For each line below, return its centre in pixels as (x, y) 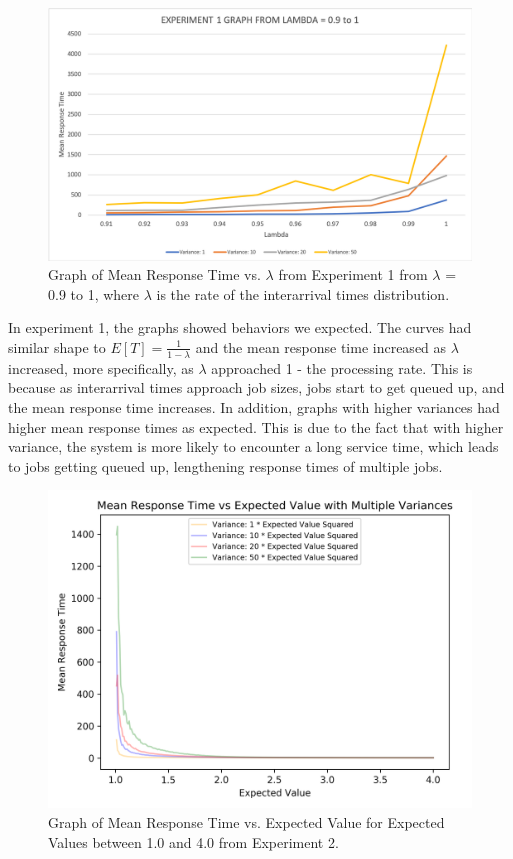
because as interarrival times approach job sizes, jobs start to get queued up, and (256, 387)
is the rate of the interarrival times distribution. (303, 293)
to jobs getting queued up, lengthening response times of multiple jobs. (225, 465)
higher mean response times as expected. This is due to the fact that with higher (256, 426)
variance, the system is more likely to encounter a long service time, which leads (253, 446)
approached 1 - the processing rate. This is (342, 367)
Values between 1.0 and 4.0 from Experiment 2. (193, 841)
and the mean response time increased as (321, 346)
